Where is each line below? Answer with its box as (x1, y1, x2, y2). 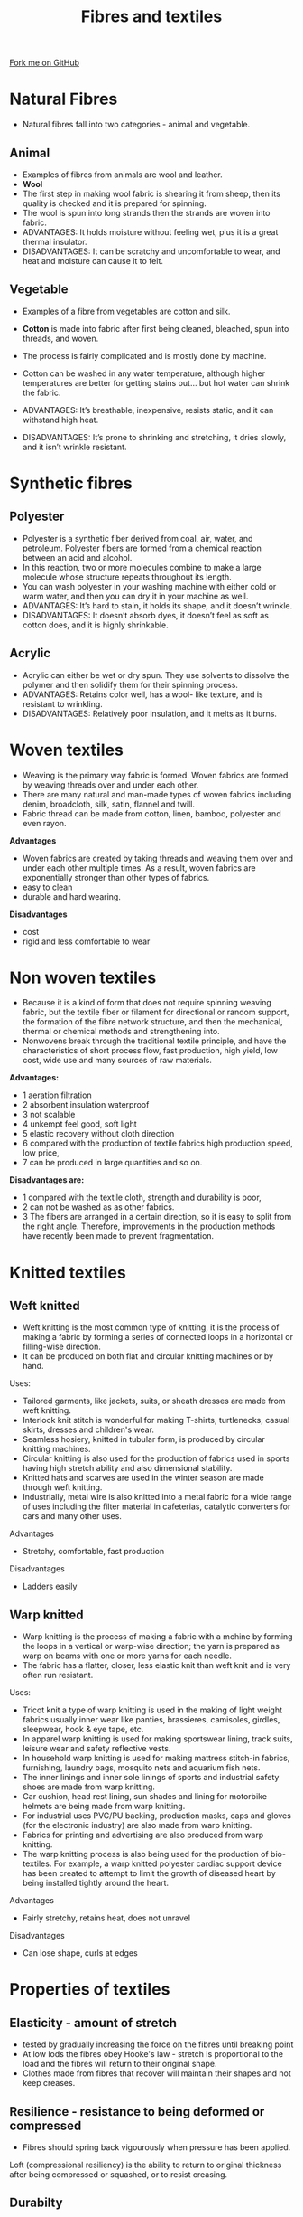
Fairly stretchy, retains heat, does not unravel (22, 1912, 191, 1923)
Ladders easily (22, 1580, 78, 1592)
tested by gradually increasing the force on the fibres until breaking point (22, 2039, 294, 2050)
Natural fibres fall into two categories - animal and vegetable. (22, 119, 251, 130)
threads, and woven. (22, 333, 99, 344)
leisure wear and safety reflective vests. (22, 1743, 171, 1754)
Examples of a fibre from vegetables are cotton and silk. (22, 306, 231, 316)
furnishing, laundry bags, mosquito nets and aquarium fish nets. (22, 1762, 261, 1773)
